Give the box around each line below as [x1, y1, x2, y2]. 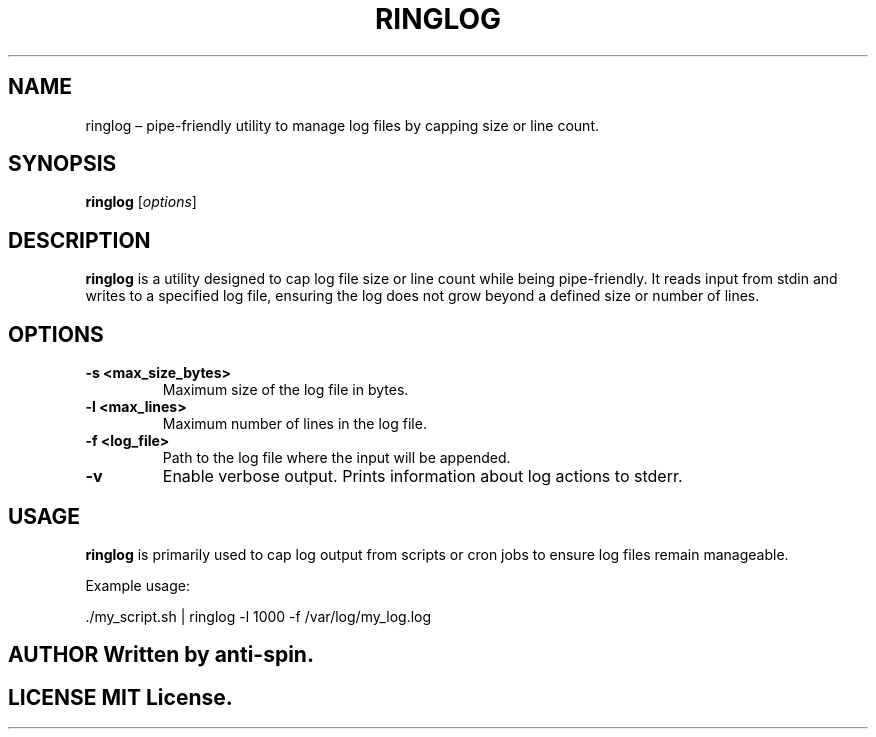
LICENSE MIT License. [8, 684, 233, 710]
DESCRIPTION [8, 227, 151, 253]
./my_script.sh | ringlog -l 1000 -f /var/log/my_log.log [85, 607, 432, 625]
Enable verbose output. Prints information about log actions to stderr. [162, 466, 683, 487]
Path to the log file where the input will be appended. [162, 449, 511, 467]
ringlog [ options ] [85, 193, 197, 211]
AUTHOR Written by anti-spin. [8, 642, 314, 668]
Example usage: [85, 576, 190, 594]
